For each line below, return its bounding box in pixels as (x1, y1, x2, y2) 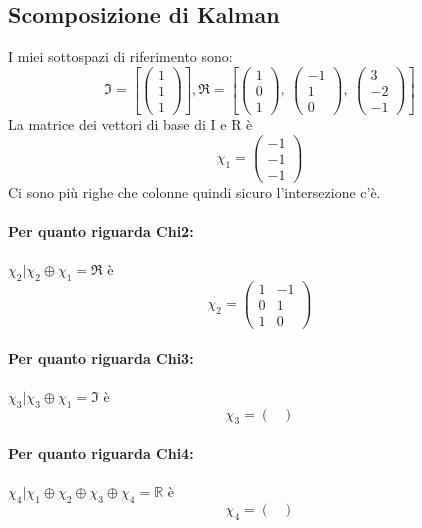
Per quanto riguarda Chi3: (8, 347, 194, 368)
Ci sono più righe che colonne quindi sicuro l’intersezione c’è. (8, 181, 381, 202)
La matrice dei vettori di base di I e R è (8, 113, 253, 134)
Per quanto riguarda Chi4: (8, 443, 194, 464)
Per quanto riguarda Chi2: (8, 220, 194, 241)
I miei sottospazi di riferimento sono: (8, 46, 233, 67)
